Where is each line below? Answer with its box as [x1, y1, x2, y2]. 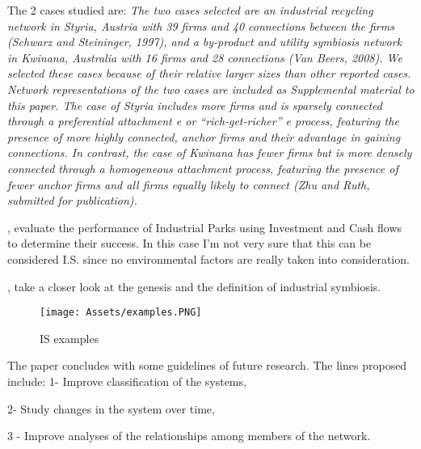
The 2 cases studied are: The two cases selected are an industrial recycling [7, 2, 373, 18]
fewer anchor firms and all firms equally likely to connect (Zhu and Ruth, [7, 176, 370, 193]
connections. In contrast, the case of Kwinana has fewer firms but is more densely [7, 144, 412, 161]
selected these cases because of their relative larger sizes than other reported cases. [7, 65, 411, 82]
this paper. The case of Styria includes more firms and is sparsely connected [7, 96, 382, 113]
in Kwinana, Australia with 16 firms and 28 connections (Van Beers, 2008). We [7, 49, 402, 66]
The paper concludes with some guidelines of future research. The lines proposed [7, 357, 407, 374]
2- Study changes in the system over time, [7, 400, 215, 417]
